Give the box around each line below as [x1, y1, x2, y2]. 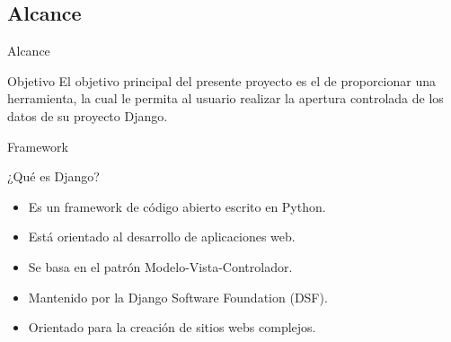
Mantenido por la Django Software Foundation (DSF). [28, 287, 328, 306]
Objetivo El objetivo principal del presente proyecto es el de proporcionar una [7, 71, 437, 90]
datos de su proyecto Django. [7, 106, 168, 125]
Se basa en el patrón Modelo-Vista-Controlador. [28, 257, 293, 276]
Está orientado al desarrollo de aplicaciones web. [28, 227, 296, 246]
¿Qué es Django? [7, 167, 100, 186]
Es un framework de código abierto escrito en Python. [28, 197, 326, 215]
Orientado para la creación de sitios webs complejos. [28, 318, 316, 337]
